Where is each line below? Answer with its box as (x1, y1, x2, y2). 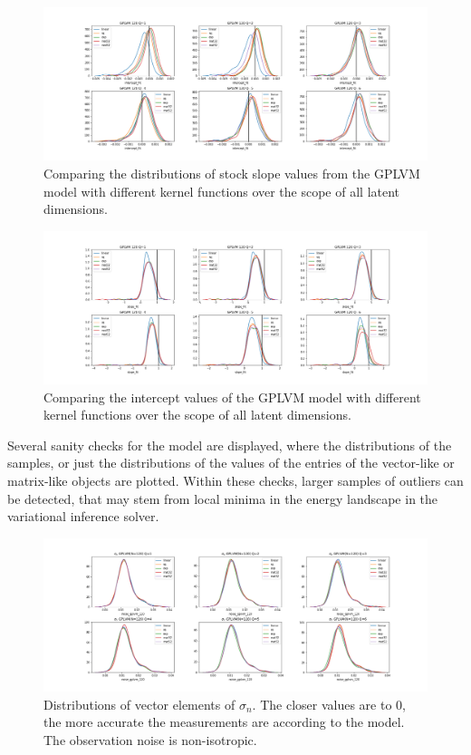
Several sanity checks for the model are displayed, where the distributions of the (7, 435, 452, 454)
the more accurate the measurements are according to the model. (43, 712, 405, 731)
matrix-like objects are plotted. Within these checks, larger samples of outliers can (7, 471, 464, 490)
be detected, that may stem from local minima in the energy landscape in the (7, 489, 438, 508)
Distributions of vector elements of (43, 694, 235, 713)
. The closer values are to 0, (252, 694, 406, 713)
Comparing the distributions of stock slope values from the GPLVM (43, 163, 420, 182)
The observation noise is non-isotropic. (43, 730, 257, 749)
